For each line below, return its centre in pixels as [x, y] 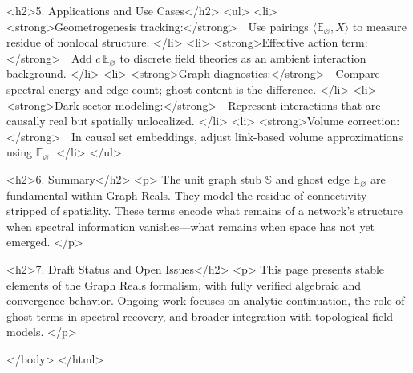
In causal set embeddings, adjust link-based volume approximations [237, 136]
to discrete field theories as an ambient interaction [243, 57]
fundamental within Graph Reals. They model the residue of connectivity [187, 195]
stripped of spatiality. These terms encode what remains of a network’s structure [204, 211]
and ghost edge [312, 178]
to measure [379, 26]
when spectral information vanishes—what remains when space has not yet [191, 226]
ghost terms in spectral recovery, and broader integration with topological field [200, 316]
